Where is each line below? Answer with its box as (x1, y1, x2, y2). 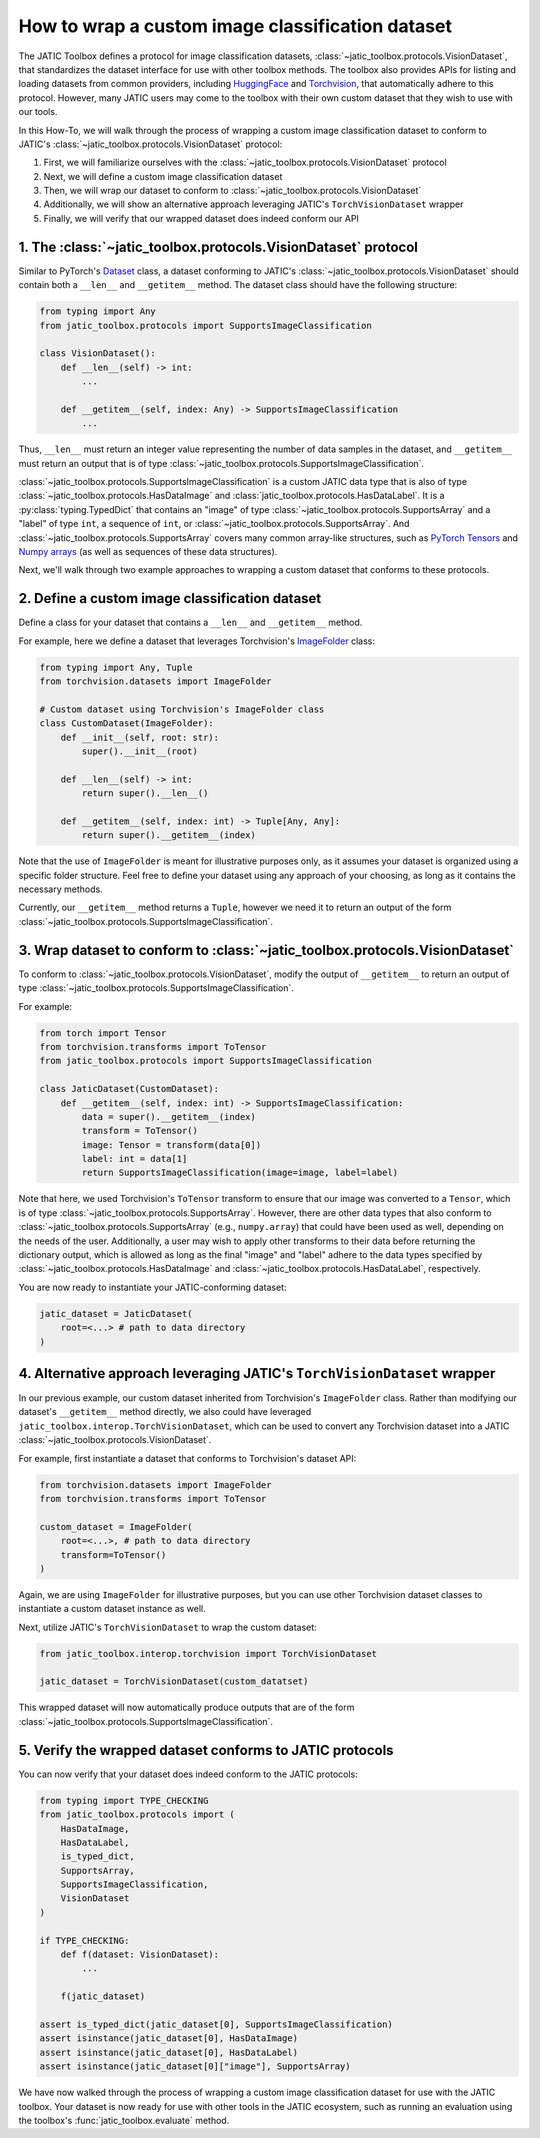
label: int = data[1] (81, 1153, 188, 1165)
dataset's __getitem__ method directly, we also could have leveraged (18, 1406, 312, 1418)
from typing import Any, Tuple (39, 661, 194, 673)
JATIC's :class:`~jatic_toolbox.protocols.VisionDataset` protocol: (18, 138, 283, 150)
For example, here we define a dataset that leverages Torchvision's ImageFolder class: (18, 635, 375, 647)
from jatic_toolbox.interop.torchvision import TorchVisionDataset (39, 1648, 378, 1659)
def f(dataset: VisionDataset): (60, 1949, 220, 1960)
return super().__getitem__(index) (81, 830, 257, 841)
